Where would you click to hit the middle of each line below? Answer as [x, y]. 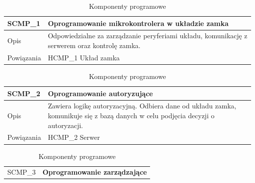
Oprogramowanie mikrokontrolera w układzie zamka [138, 23]
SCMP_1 [24, 23]
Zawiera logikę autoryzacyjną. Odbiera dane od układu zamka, [142, 106]
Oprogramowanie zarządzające [95, 172]
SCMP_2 [24, 93]
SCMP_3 [22, 172]
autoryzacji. [65, 125]
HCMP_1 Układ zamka [84, 57]
